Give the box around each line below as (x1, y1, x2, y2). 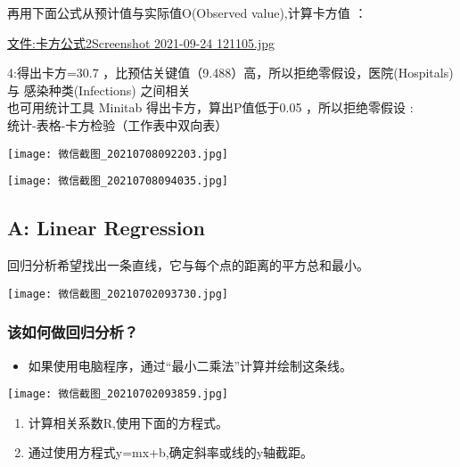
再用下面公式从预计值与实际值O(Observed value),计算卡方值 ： (7, 4, 367, 21)
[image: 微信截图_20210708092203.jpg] (7, 147, 229, 160)
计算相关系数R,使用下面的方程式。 (28, 413, 228, 431)
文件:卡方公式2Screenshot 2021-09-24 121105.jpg (7, 33, 275, 52)
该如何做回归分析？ (7, 321, 139, 343)
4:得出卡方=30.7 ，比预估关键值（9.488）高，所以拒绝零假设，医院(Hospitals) (7, 63, 454, 82)
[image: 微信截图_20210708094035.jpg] (7, 175, 229, 188)
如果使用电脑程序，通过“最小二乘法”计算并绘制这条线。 (28, 356, 353, 374)
